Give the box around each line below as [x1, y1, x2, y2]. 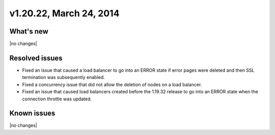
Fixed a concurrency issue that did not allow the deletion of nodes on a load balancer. [22, 82, 202, 88]
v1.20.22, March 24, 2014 [9, 8, 120, 19]
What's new [9, 27, 48, 36]
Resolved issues [9, 53, 63, 62]
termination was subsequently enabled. [22, 74, 105, 80]
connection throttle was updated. [22, 96, 92, 102]
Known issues [9, 109, 56, 118]
